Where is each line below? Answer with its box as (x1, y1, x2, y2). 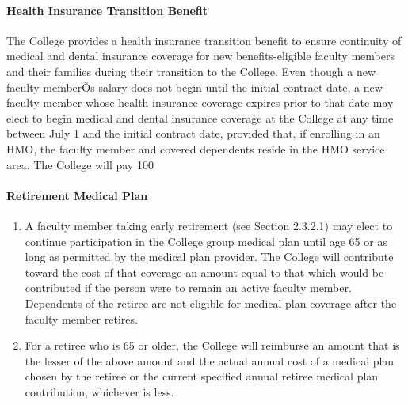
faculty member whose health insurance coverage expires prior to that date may (6, 94, 394, 111)
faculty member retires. (25, 310, 138, 327)
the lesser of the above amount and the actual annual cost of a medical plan (25, 352, 395, 369)
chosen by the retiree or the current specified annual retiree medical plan (25, 368, 379, 384)
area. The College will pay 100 (6, 156, 154, 172)
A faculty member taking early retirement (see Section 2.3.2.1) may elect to (25, 217, 393, 233)
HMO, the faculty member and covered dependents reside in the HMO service (6, 140, 385, 157)
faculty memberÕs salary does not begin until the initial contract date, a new (6, 78, 383, 95)
